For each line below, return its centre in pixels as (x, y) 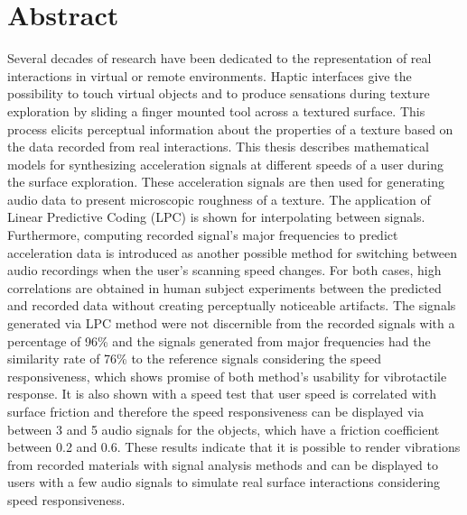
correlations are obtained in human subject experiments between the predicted (224, 287)
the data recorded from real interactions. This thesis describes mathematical (218, 147)
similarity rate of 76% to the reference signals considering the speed (194, 359)
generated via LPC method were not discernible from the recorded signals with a (231, 323)
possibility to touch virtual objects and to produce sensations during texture (219, 93)
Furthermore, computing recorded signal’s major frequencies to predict (203, 235)
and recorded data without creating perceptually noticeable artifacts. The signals (232, 305)
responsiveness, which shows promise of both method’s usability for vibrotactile (227, 376)
